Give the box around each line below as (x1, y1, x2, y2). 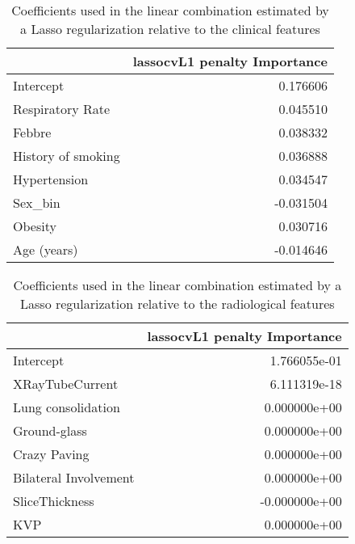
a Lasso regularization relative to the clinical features (20, 19, 320, 38)
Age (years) (13, 240, 78, 259)
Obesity (13, 217, 56, 235)
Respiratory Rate (13, 99, 111, 118)
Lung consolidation (13, 398, 120, 416)
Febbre (13, 123, 52, 141)
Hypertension (13, 170, 89, 188)
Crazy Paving (13, 445, 90, 463)
